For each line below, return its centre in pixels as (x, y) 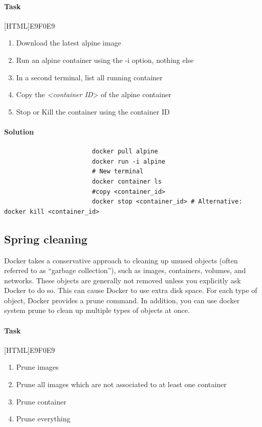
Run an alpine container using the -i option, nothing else (105, 60)
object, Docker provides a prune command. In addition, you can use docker (122, 300)
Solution (19, 131)
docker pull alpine (125, 152)
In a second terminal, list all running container (89, 77)
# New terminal (118, 172)
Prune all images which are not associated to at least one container (121, 384)
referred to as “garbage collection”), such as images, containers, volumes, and (125, 270)
